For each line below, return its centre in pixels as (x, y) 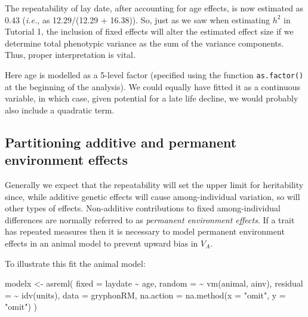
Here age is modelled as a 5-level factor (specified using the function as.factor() (154, 74)
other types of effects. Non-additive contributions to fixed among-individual (143, 208)
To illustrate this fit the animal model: (75, 263)
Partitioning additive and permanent (121, 142)
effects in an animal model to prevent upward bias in (101, 243)
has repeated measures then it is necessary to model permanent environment (145, 231)
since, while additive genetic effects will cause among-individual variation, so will (153, 196)
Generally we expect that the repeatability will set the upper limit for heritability (154, 184)
